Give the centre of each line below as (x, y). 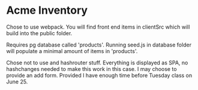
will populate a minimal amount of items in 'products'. (72, 51)
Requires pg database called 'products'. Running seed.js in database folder (99, 45)
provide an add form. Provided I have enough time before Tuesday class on (99, 75)
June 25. (17, 82)
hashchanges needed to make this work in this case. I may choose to (91, 69)
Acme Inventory (47, 10)
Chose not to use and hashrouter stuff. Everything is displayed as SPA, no (97, 63)
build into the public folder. (39, 33)
